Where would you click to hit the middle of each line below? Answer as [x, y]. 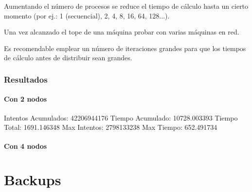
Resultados [26, 79]
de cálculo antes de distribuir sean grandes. [68, 58]
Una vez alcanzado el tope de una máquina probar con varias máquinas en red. [122, 32]
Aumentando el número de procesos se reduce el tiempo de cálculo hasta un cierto [126, 6]
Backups [33, 180]
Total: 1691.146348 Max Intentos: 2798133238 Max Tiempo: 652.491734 [111, 127]
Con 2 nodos [26, 99]
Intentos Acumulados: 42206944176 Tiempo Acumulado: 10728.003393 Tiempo [121, 117]
